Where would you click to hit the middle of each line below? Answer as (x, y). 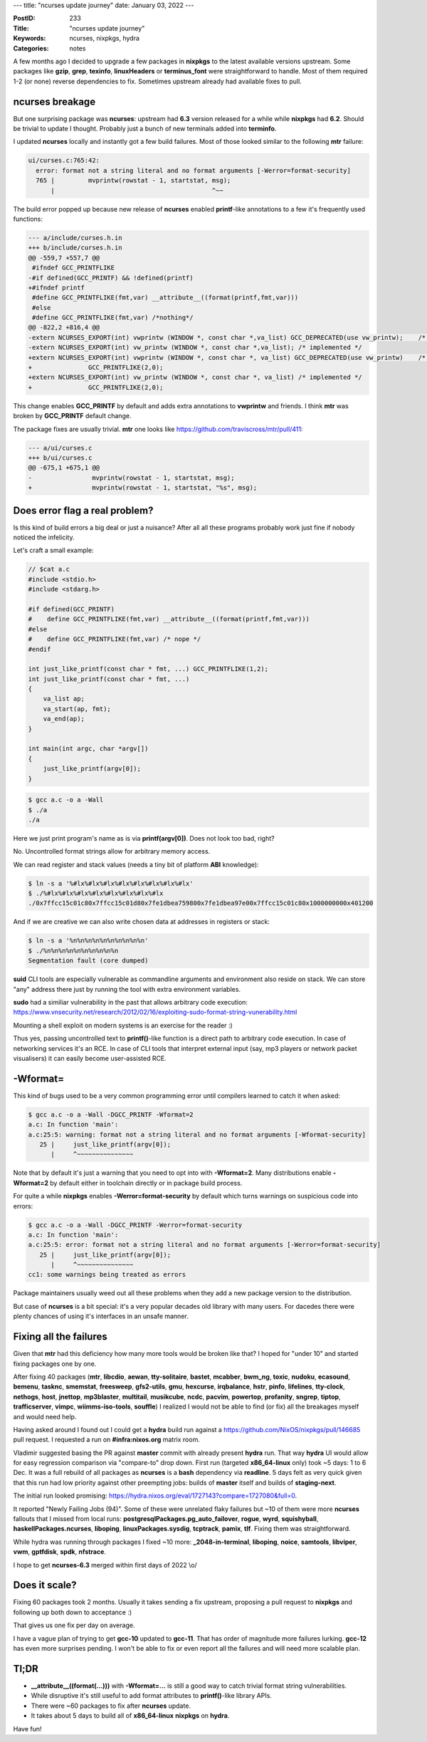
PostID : (24, 19)
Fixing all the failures (60, 1337)
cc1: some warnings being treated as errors (107, 1275)
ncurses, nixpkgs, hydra (105, 38)
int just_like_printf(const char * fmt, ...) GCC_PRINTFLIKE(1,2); (148, 669)
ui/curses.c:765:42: (64, 161)
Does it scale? (45, 1585)
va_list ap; (64, 699)
